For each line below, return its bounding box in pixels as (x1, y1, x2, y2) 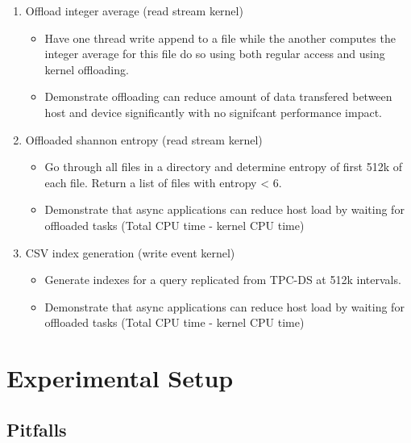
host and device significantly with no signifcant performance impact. (44, 103, 382, 120)
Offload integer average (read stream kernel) (25, 2, 243, 19)
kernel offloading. (44, 61, 129, 77)
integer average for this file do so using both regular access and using (44, 45, 385, 62)
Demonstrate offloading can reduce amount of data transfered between (44, 88, 392, 105)
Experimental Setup (6, 362, 234, 395)
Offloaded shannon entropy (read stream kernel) (25, 131, 263, 148)
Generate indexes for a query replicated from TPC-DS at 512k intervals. (44, 271, 401, 288)
